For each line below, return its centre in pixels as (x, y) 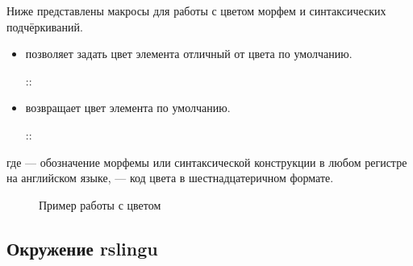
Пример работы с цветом (100, 204)
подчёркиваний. (45, 26)
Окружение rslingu (82, 248)
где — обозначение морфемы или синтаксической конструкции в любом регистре (207, 162)
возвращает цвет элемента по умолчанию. (128, 108)
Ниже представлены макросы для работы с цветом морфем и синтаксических (196, 10)
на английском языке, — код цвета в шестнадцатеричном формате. (170, 178)
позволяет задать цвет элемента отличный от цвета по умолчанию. (189, 54)
